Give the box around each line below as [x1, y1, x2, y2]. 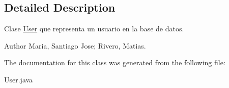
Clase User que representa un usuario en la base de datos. [4, 23, 184, 34]
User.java [4, 74, 33, 84]
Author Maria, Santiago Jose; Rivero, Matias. [4, 40, 146, 51]
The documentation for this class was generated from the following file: [4, 57, 225, 68]
